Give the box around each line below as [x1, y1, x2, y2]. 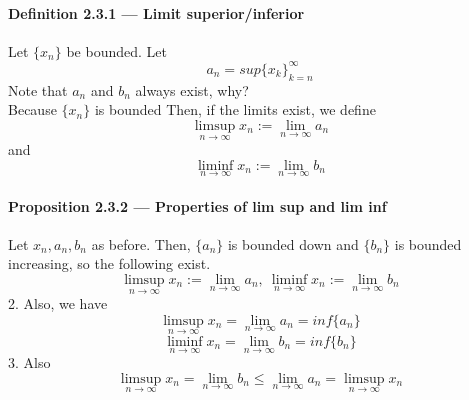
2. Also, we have [8, 293, 108, 314]
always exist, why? [135, 79, 249, 100]
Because [8, 99, 57, 120]
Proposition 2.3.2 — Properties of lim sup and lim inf [8, 195, 387, 216]
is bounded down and [227, 233, 359, 254]
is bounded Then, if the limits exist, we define [94, 99, 376, 120]
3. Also [8, 352, 51, 373]
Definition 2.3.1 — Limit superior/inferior [8, 2, 305, 23]
